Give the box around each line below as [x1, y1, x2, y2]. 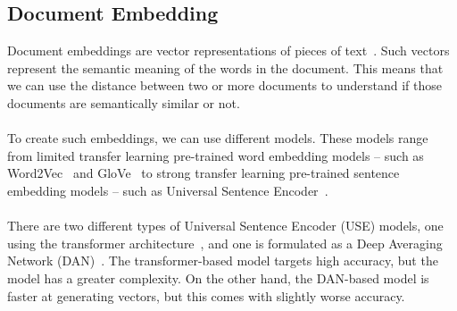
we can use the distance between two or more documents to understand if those [7, 76, 442, 95]
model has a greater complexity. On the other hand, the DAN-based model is [7, 268, 429, 287]
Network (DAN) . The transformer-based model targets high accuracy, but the [7, 251, 438, 270]
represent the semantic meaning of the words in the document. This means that [7, 58, 444, 77]
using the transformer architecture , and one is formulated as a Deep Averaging [7, 233, 443, 252]
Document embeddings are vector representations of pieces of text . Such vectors [7, 41, 450, 60]
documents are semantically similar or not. [7, 93, 240, 112]
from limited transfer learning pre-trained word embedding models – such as [7, 146, 424, 164]
